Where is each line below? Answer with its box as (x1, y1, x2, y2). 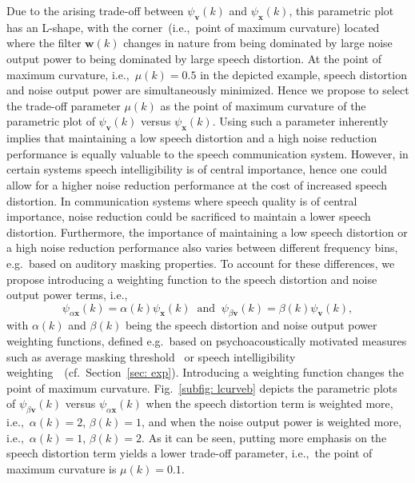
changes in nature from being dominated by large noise (123, 34, 393, 51)
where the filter (6, 34, 82, 51)
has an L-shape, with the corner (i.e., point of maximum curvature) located (6, 18, 380, 35)
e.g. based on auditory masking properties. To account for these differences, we (6, 254, 395, 271)
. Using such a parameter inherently (212, 113, 389, 130)
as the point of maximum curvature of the (160, 97, 366, 114)
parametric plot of (6, 113, 95, 130)
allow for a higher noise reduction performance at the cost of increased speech (6, 176, 388, 193)
